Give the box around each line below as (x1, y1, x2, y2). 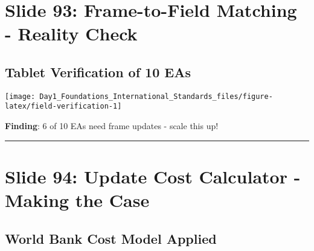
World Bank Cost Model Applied (5, 229, 217, 247)
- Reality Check (5, 21, 138, 46)
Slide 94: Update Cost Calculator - (5, 164, 301, 188)
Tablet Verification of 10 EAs (5, 62, 191, 81)
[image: (5, 92, 36, 101)
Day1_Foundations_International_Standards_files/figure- (39, 92, 273, 101)
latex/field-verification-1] (5, 102, 122, 111)
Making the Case (5, 188, 150, 212)
